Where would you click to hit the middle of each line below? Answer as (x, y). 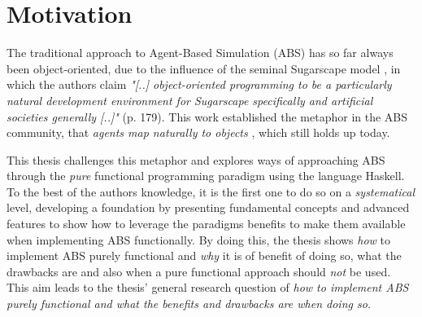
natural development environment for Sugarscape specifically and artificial (190, 100)
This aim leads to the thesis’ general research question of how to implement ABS (208, 287)
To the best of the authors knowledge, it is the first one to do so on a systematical (211, 191)
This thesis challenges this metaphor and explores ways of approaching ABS (196, 159)
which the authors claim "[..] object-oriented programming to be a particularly (199, 84)
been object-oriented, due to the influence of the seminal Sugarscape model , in (204, 68)
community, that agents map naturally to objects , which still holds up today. (198, 132)
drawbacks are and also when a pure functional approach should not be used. (199, 271)
